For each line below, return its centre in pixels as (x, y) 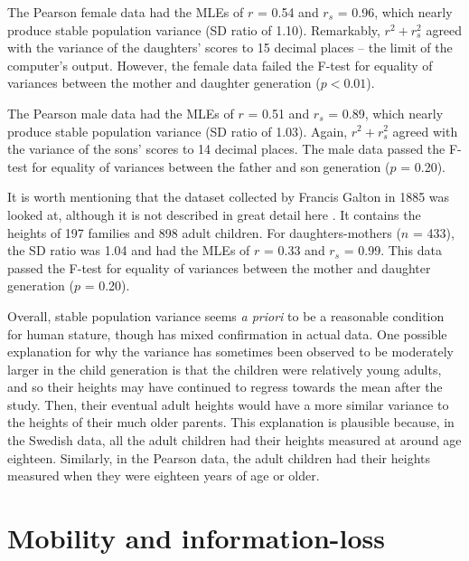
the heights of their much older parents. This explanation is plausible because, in (231, 422)
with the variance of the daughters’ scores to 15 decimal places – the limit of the (230, 48)
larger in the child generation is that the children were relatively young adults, (225, 369)
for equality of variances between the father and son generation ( (211, 166)
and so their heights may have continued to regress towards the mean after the (225, 387)
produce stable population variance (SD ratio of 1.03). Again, (178, 131)
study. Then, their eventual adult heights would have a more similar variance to (228, 404)
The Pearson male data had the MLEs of (121, 113)
